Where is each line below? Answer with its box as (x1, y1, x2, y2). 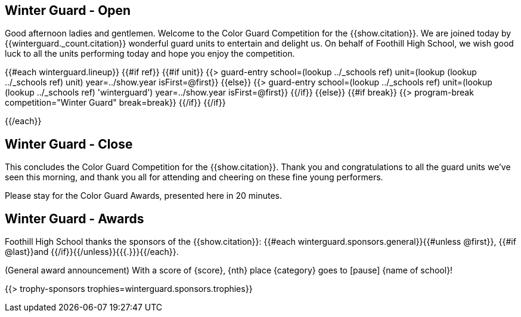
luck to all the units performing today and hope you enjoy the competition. (5, 48, 295, 59)
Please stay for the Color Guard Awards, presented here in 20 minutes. (5, 190, 282, 201)
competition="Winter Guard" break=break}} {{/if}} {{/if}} (5, 97, 226, 108)
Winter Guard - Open (5, 3, 131, 18)
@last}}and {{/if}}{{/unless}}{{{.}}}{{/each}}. (5, 247, 179, 257)
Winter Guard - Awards (5, 211, 144, 226)
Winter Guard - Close (5, 136, 133, 152)
